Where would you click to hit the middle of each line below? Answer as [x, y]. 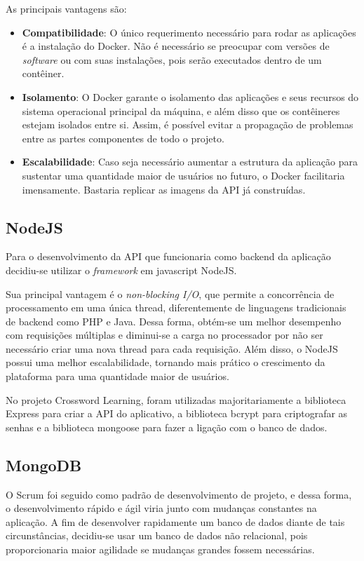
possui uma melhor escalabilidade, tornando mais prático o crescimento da [166, 362]
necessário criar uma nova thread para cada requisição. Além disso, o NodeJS [172, 348]
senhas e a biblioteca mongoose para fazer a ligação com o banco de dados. [167, 427]
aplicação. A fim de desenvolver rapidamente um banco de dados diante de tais [175, 521]
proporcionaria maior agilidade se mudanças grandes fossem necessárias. [160, 549]
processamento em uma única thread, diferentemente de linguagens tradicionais [176, 307]
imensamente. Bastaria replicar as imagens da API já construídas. [164, 189]
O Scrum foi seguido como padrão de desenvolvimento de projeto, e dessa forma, [179, 494]
